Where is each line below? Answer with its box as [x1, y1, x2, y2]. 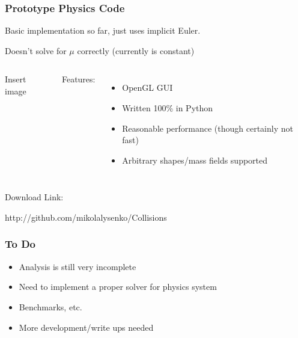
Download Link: [5, 191, 64, 203]
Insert [5, 73, 26, 85]
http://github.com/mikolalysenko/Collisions [5, 210, 167, 223]
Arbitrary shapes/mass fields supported [122, 153, 268, 166]
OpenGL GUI [122, 81, 173, 94]
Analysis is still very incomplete [19, 260, 136, 272]
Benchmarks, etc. [19, 300, 82, 313]
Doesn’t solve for [5, 44, 67, 57]
